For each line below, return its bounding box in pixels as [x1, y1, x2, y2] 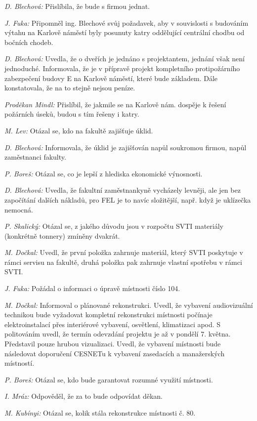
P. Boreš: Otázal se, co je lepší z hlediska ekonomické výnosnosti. [4, 168, 203, 178]
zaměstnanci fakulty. [4, 152, 66, 162]
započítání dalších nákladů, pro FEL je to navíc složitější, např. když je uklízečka [4, 194, 251, 205]
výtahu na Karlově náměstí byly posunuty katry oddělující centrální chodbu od [4, 27, 245, 38]
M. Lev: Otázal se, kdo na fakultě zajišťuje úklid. [4, 125, 153, 135]
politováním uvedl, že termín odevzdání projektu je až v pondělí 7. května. [4, 329, 231, 339]
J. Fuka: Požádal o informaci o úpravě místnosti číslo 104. [4, 283, 180, 294]
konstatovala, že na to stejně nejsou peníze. [4, 83, 135, 93]
